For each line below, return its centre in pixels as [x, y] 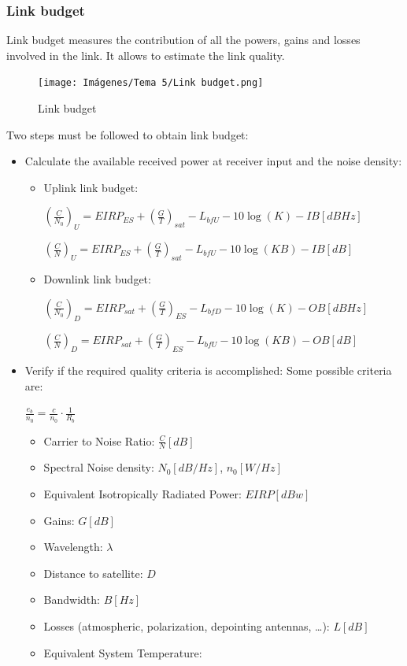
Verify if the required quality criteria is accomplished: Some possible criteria [208, 370]
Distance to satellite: [93, 573]
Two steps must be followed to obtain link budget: [128, 134]
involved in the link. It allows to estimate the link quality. [146, 55]
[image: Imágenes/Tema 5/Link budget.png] [151, 83]
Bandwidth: [72, 599]
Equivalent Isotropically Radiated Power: [142, 494]
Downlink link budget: [97, 279]
